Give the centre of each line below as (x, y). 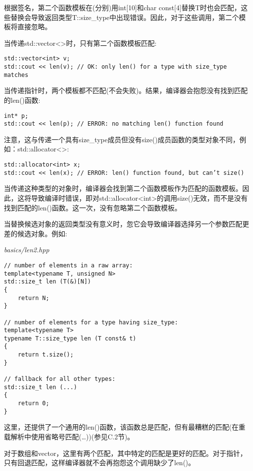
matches (16, 75)
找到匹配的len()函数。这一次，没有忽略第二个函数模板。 (93, 207)
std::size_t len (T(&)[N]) (47, 282)
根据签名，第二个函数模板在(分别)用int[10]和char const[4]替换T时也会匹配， (123, 7)
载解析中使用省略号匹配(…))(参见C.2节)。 (69, 436)
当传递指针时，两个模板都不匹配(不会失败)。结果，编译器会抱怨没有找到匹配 (126, 90)
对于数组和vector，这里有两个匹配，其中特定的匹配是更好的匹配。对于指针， (126, 453)
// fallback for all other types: (60, 379)
